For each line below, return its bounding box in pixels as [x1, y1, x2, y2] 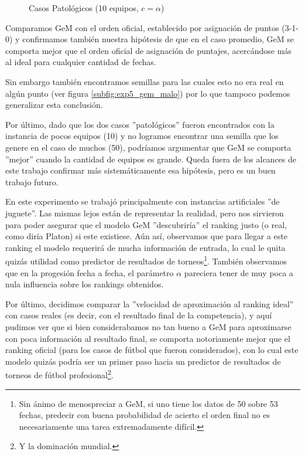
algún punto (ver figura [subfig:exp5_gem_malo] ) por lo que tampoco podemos [5, 87, 290, 99]
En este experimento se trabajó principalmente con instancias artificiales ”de [5, 195, 280, 208]
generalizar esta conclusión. [5, 99, 103, 111]
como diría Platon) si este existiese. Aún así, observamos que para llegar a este [5, 230, 287, 242]
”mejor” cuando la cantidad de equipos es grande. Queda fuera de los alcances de [5, 152, 297, 165]
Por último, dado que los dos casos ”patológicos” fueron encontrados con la [5, 118, 275, 130]
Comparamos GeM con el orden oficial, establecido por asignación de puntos [5, 21, 279, 33]
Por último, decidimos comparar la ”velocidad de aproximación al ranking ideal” [5, 297, 294, 310]
